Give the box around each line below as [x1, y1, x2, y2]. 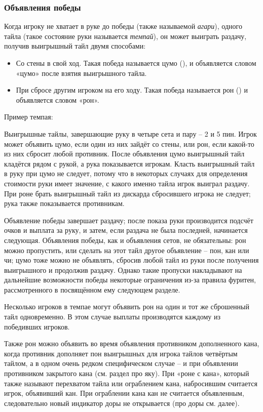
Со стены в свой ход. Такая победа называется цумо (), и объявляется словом [16, 58, 256, 68]
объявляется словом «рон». [16, 94, 99, 105]
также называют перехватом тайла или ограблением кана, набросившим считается [4, 378, 257, 388]
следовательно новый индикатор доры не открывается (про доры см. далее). [4, 397, 240, 408]
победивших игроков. [4, 321, 70, 332]
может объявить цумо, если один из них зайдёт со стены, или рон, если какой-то [4, 138, 254, 149]
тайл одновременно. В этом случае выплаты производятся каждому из [4, 311, 221, 322]
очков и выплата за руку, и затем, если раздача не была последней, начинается [4, 225, 248, 235]
